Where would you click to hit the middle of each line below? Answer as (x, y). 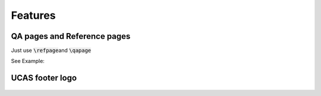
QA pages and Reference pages (71, 36)
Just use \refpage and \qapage (51, 51)
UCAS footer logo (44, 78)
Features (33, 15)
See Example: (28, 61)
